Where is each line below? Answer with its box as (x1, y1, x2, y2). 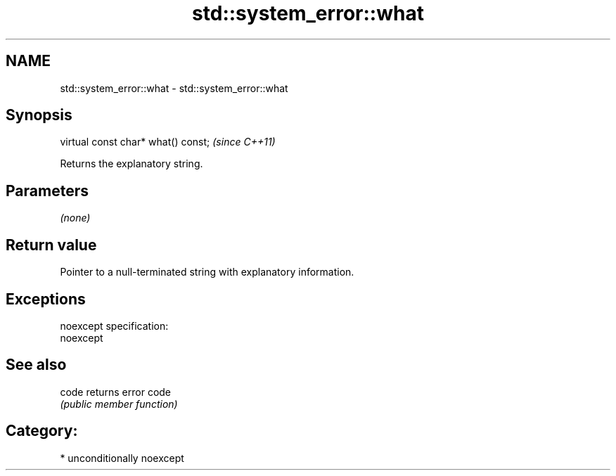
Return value (6, 236, 97, 254)
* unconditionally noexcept (60, 451, 184, 464)
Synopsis (6, 106, 72, 124)
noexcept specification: (60, 319, 169, 332)
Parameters (6, 181, 89, 200)
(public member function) (60, 397, 178, 410)
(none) (60, 212, 91, 224)
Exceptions (6, 290, 86, 308)
